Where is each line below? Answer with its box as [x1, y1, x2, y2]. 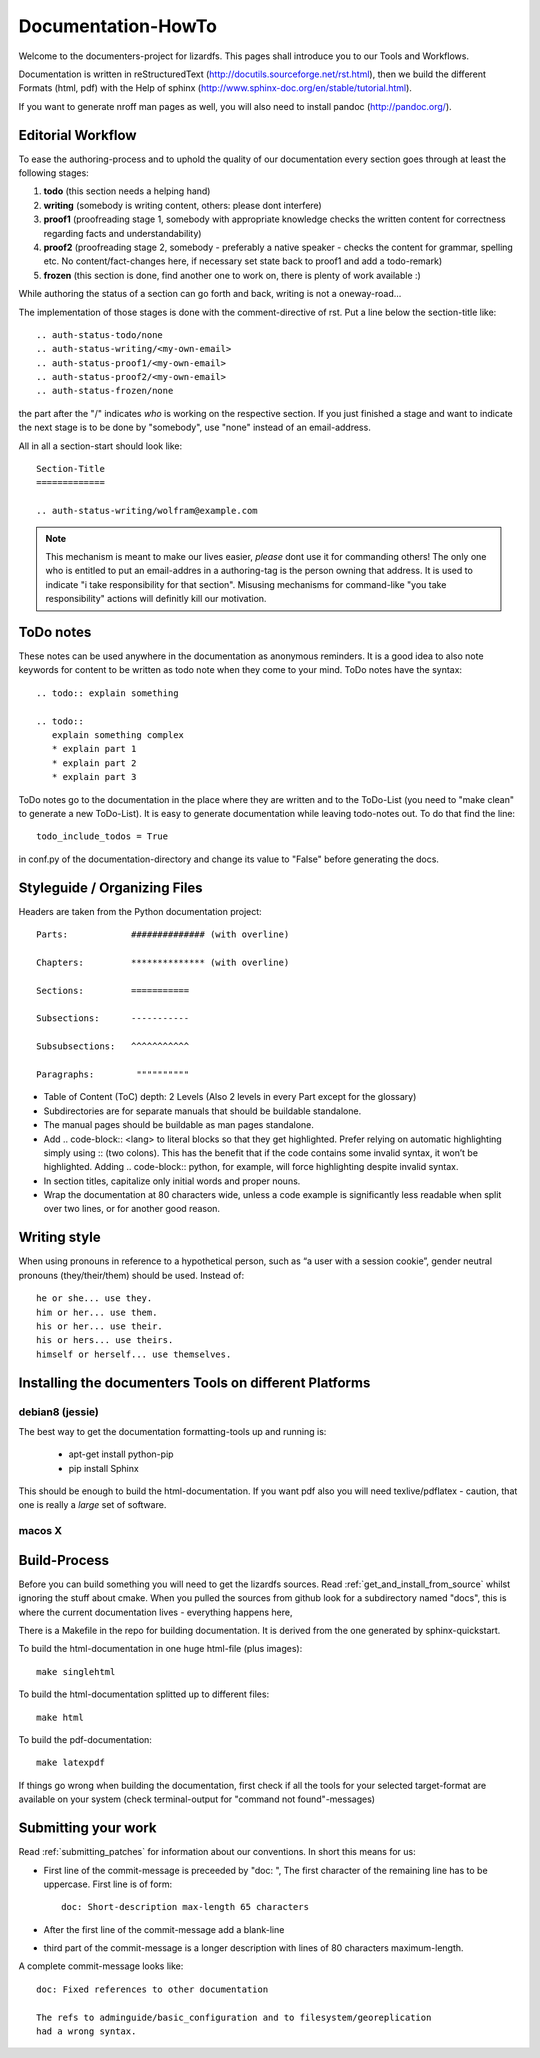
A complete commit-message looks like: [18, 1960, 184, 1972]
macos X [18, 1524, 63, 1538]
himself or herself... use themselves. [36, 1348, 232, 1360]
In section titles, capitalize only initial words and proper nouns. [43, 1175, 301, 1187]
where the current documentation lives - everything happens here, [18, 1606, 293, 1618]
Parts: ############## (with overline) [36, 929, 290, 940]
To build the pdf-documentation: [18, 1734, 152, 1746]
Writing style [18, 1229, 101, 1246]
